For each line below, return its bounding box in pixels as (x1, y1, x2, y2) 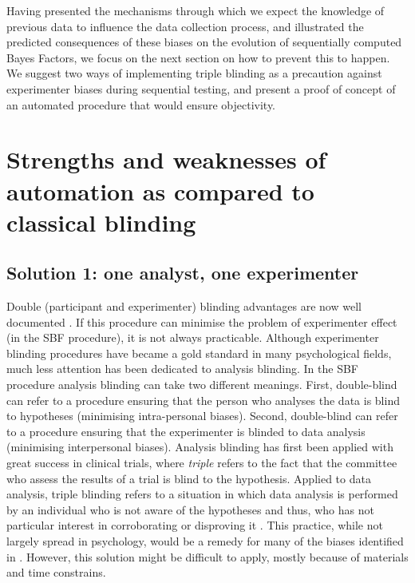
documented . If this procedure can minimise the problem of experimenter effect (6, 313, 397, 330)
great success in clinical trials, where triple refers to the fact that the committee (6, 454, 397, 471)
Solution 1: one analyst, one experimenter (6, 260, 359, 285)
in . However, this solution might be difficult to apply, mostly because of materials (6, 548, 409, 565)
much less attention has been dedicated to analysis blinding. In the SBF (6, 360, 358, 377)
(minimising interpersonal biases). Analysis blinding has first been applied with (6, 438, 393, 455)
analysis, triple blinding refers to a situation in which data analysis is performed (6, 486, 398, 502)
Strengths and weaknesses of (6, 143, 326, 176)
